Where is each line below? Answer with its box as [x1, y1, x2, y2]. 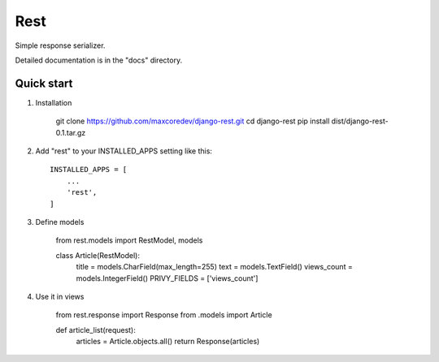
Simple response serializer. [15, 41, 106, 50]
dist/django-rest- [331, 116, 389, 126]
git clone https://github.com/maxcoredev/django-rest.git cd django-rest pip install [55, 116, 330, 126]
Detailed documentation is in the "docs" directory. [15, 55, 183, 65]
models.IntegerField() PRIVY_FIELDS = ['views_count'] [76, 273, 259, 283]
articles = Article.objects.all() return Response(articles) [76, 337, 260, 347]
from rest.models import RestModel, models [55, 235, 203, 245]
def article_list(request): [55, 325, 136, 334]
